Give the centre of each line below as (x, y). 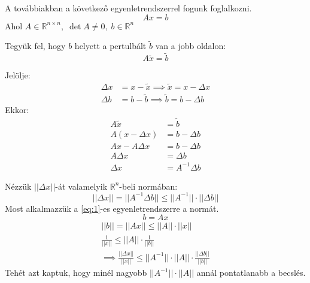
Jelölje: (18, 75)
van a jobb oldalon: (191, 46)
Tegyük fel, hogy (35, 46)
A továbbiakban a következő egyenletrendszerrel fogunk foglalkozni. (128, 8)
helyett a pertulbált (110, 46)
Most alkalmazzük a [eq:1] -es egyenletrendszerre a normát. (112, 208)
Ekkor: (17, 110)
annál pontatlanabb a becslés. (251, 273)
